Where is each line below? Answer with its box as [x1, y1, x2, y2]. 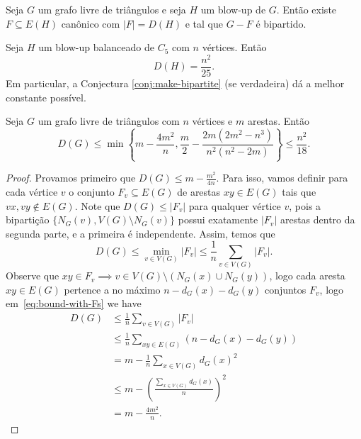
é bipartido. [256, 16, 306, 30]
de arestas [177, 184, 221, 199]
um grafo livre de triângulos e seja [38, 2, 186, 16]
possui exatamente [178, 212, 258, 227]
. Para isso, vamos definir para [216, 170, 348, 185]
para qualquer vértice [188, 198, 281, 213]
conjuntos [264, 282, 306, 296]
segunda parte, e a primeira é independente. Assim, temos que [6, 226, 275, 240]
